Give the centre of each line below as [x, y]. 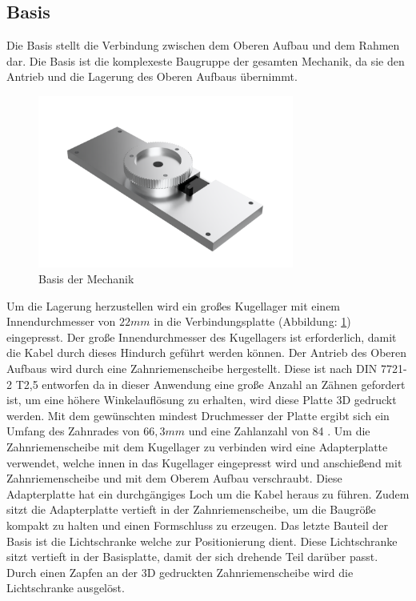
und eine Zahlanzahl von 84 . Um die [279, 431]
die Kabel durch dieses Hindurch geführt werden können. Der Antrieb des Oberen [207, 353]
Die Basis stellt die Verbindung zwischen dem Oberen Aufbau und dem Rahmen [203, 45]
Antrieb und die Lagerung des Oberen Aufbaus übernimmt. [152, 76]
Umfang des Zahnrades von [73, 431]
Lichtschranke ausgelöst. [66, 588]
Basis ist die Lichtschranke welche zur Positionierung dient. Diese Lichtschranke [202, 541]
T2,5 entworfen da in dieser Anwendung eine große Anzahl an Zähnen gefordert [210, 384]
